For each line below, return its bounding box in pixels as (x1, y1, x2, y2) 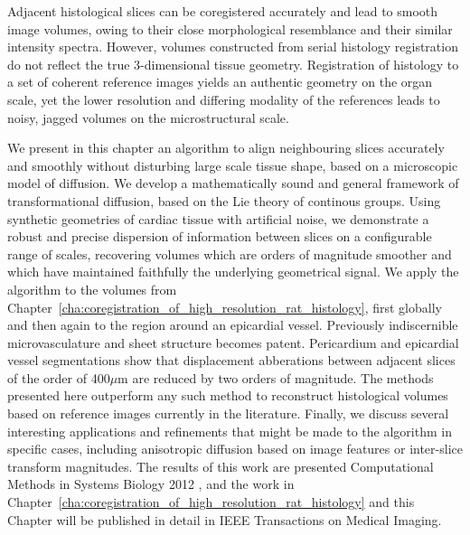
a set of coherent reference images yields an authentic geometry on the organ (7, 72, 433, 91)
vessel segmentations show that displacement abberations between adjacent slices (7, 351, 456, 370)
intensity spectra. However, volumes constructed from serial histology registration (7, 37, 458, 56)
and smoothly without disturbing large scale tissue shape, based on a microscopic (7, 155, 458, 174)
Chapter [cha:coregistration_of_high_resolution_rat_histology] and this (7, 493, 415, 512)
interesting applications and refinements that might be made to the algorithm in (7, 421, 452, 440)
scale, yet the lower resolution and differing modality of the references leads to (7, 89, 440, 108)
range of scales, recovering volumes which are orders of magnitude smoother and (7, 244, 452, 263)
